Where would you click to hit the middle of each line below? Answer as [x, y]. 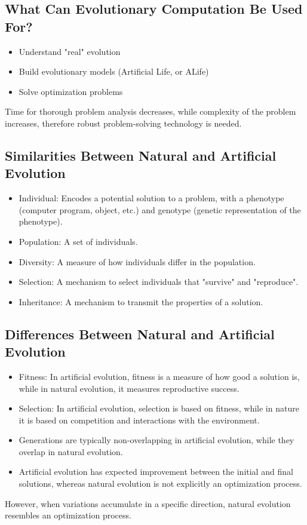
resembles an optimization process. [68, 515]
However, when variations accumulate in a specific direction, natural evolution [148, 503]
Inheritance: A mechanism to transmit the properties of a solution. [141, 301]
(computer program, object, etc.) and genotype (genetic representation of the [160, 209]
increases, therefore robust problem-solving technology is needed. [123, 123]
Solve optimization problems [71, 91]
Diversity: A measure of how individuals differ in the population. [137, 261]
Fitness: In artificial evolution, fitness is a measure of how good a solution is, [159, 376]
